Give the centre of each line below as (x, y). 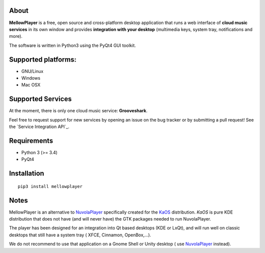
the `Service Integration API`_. (39, 127)
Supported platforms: (43, 59)
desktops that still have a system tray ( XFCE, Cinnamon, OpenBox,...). (80, 235)
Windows (31, 78)
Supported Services (40, 99)
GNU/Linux (32, 71)
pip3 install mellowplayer (50, 186)
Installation (26, 174)
